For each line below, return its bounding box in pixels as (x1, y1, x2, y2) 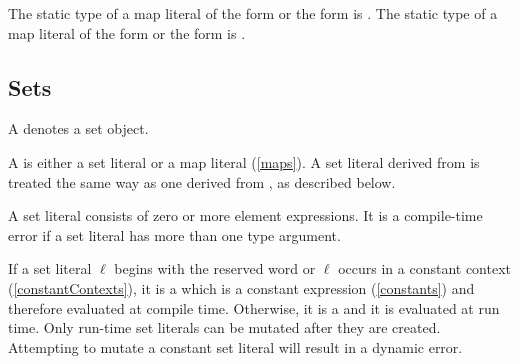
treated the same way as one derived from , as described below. (8, 171, 396, 192)
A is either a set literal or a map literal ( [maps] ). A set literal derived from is (8, 151, 480, 172)
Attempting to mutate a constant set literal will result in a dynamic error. (8, 336, 463, 357)
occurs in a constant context (338, 258, 511, 279)
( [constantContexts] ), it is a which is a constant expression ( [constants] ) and (8, 277, 475, 298)
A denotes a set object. (8, 118, 149, 139)
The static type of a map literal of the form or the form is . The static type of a (8, 3, 498, 23)
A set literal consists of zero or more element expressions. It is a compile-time (8, 205, 483, 226)
